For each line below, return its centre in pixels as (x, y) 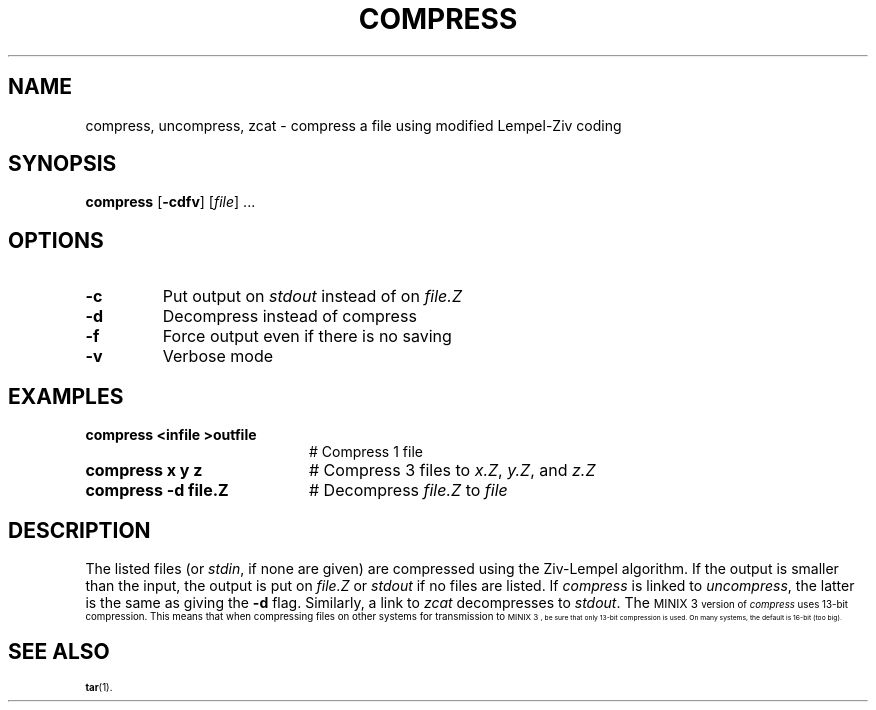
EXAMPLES (66, 396)
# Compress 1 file (366, 452)
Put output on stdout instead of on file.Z (312, 296)
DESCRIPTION (79, 530)
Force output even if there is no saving (307, 336)
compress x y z (144, 470)
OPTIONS (56, 240)
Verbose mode (218, 356)
